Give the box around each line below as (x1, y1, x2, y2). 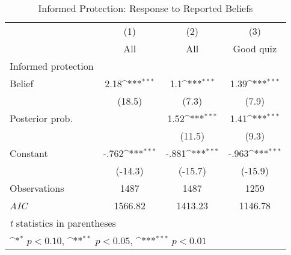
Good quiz (233, 41, 277, 55)
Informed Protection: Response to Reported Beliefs (38, 1, 253, 15)
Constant (10, 146, 48, 160)
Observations (10, 181, 64, 195)
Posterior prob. (10, 111, 73, 125)
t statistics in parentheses (10, 216, 116, 230)
